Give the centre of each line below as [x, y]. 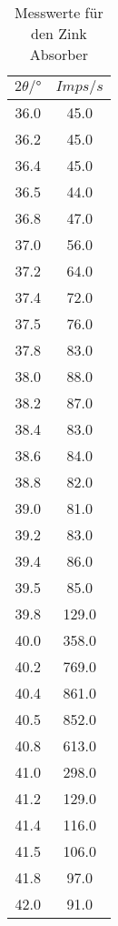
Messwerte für [59, 12]
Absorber [59, 54]
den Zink [59, 33]
